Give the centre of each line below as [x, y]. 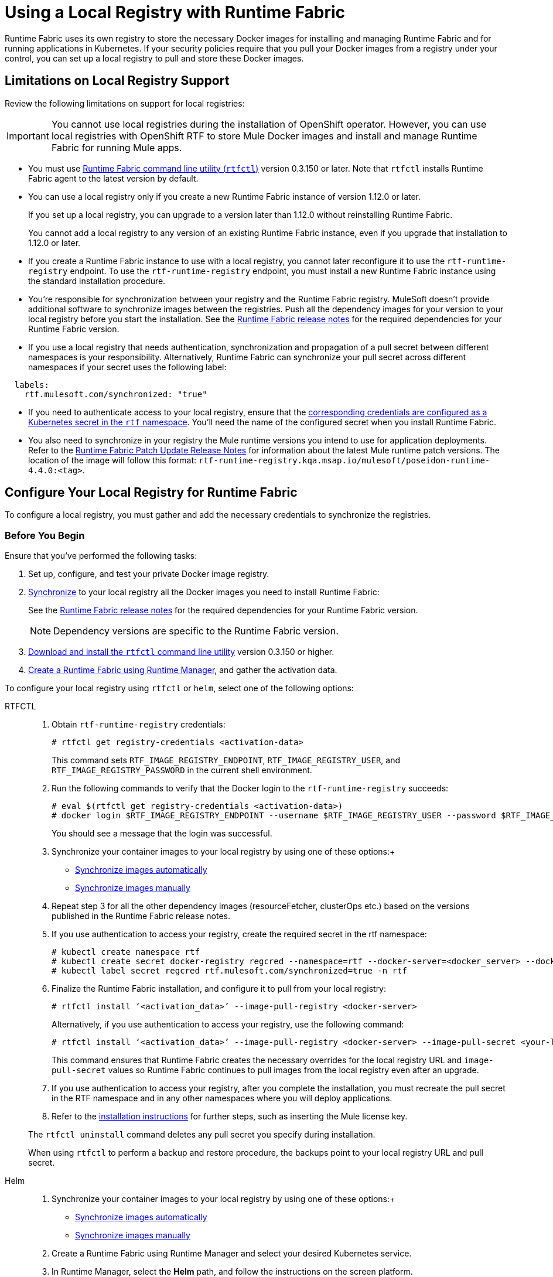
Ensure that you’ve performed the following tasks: [101, 556]
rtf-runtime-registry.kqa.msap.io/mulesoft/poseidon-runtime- [344, 460]
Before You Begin [45, 535]
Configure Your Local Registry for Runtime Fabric [151, 493]
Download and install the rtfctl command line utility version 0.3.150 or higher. [181, 652]
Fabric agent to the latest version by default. [113, 178]
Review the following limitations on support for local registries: [125, 103]
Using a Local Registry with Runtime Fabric [175, 12]
